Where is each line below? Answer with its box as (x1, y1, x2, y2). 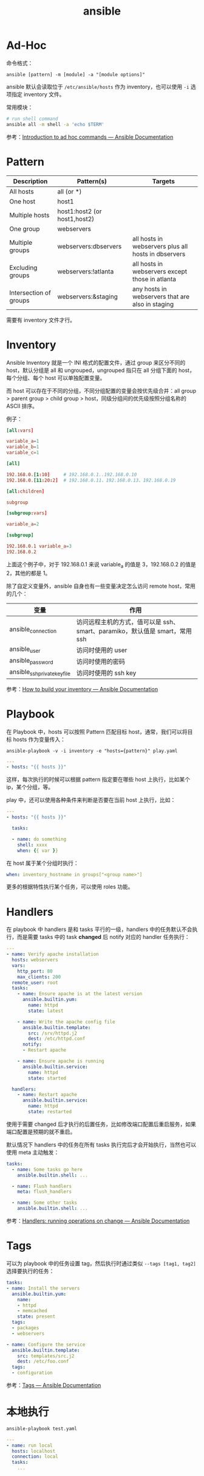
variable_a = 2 (6, 521, 39, 527)
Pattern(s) (76, 177, 107, 185)
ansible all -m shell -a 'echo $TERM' (6, 121, 104, 127)
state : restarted (28, 1109, 72, 1115)
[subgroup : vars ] (6, 510, 47, 516)
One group (9, 224, 40, 233)
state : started (28, 1075, 67, 1081)
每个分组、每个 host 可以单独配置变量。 (6, 374, 106, 381)
